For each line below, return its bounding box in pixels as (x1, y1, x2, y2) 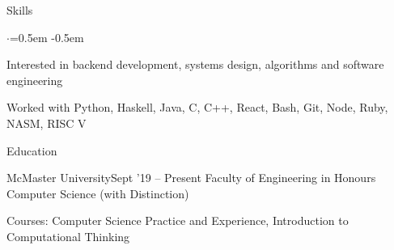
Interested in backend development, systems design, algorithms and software (6, 56, 384, 73)
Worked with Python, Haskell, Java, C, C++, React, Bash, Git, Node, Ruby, (6, 99, 388, 116)
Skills (6, 2, 33, 18)
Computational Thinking (6, 227, 130, 244)
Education (6, 142, 57, 159)
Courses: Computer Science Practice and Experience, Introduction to (6, 212, 349, 229)
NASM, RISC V (6, 114, 87, 131)
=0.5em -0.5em (9, 28, 84, 45)
